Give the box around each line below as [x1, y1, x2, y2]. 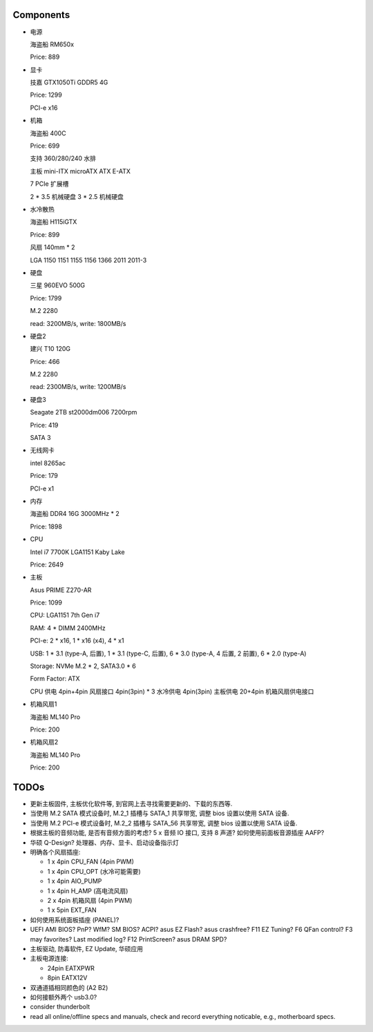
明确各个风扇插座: [30, 848, 81, 857]
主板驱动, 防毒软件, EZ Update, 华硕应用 [30, 944, 144, 953]
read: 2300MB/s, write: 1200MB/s [30, 383, 126, 391]
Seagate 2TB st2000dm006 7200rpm [30, 408, 137, 417]
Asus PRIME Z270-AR [30, 586, 92, 594]
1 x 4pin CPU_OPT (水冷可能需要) [47, 867, 141, 875]
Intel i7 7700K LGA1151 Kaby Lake [30, 548, 125, 556]
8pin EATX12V [47, 974, 88, 982]
